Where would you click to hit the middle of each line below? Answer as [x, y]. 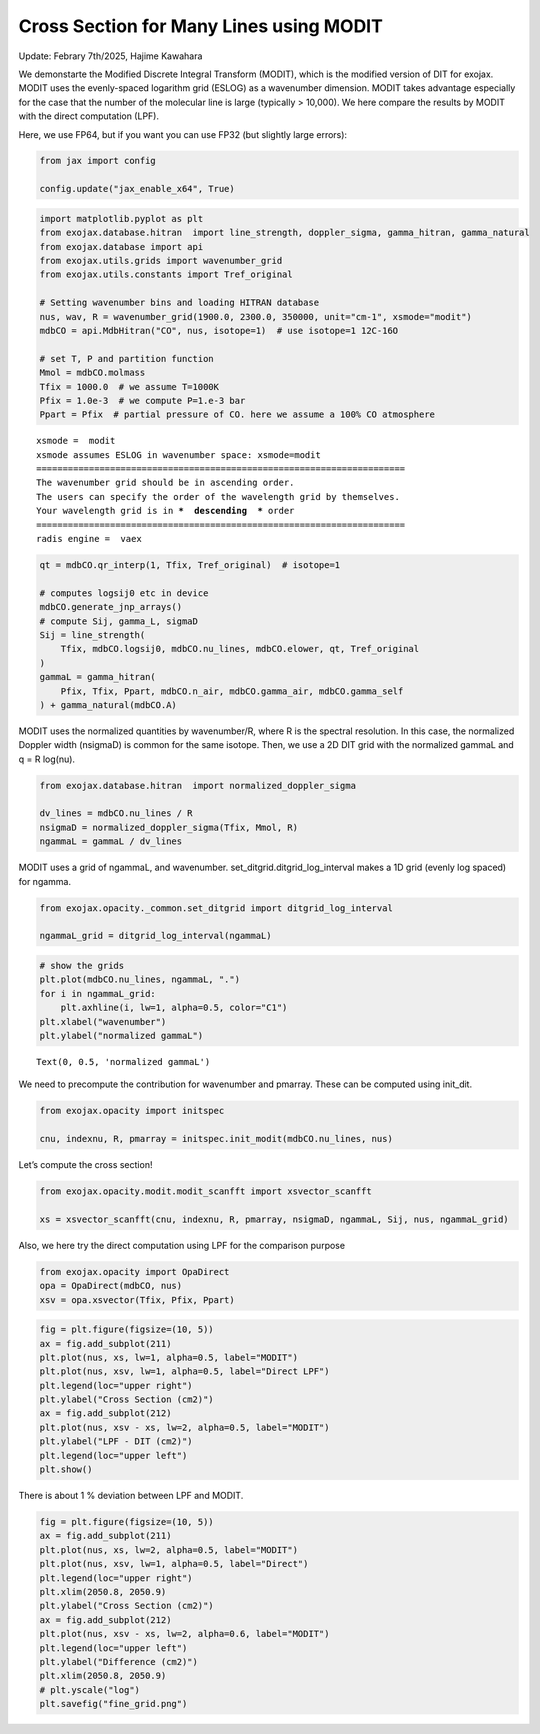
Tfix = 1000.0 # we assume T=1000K [129, 386]
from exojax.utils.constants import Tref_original [166, 274]
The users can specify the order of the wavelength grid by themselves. [218, 496]
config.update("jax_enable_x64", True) [137, 189]
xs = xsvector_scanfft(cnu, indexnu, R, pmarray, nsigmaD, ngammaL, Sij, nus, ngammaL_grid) [274, 1219]
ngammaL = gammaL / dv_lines [111, 841]
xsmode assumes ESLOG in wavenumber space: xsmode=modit [179, 454]
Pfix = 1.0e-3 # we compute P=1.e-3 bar [142, 400]
